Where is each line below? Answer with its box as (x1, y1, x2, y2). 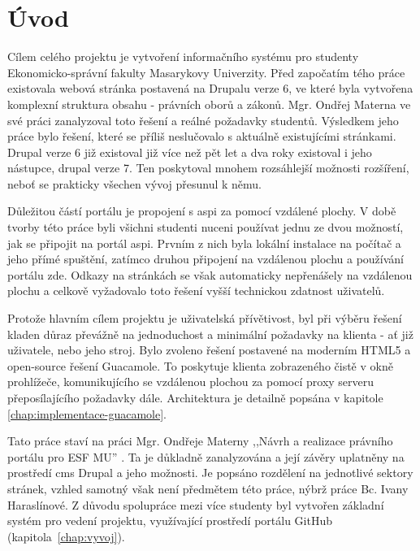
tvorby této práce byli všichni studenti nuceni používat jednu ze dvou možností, (7, 219, 404, 236)
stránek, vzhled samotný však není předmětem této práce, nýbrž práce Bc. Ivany (7, 479, 409, 497)
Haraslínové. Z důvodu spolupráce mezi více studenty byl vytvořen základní (7, 496, 384, 513)
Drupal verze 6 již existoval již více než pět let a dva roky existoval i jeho (7, 143, 372, 160)
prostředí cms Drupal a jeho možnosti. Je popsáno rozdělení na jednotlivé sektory (7, 464, 414, 481)
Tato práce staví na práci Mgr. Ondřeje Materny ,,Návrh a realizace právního (7, 432, 393, 449)
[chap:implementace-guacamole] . (7, 405, 167, 422)
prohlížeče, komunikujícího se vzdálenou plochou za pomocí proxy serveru (7, 373, 375, 390)
